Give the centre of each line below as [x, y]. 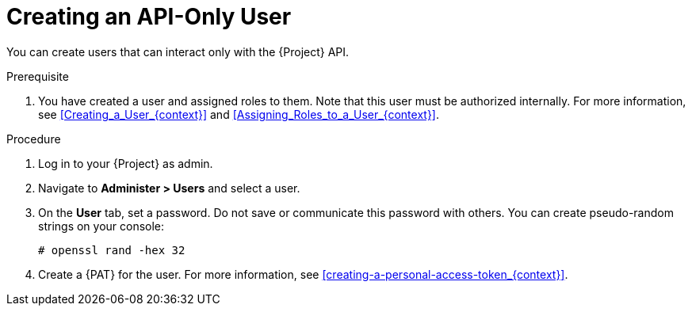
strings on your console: [101, 226]
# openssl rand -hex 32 [112, 250]
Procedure [34, 139]
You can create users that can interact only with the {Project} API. [178, 51]
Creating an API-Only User [149, 17]
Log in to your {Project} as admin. [126, 163]
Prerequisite [38, 76]
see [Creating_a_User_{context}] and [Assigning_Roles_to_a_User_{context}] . [239, 114]
